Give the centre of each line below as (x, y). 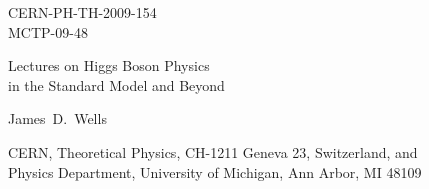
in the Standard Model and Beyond (116, 84)
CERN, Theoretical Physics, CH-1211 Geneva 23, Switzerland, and (213, 151)
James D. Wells (57, 118)
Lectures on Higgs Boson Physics (109, 65)
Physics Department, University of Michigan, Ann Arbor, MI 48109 (215, 171)
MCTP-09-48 (48, 31)
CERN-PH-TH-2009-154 (82, 12)
